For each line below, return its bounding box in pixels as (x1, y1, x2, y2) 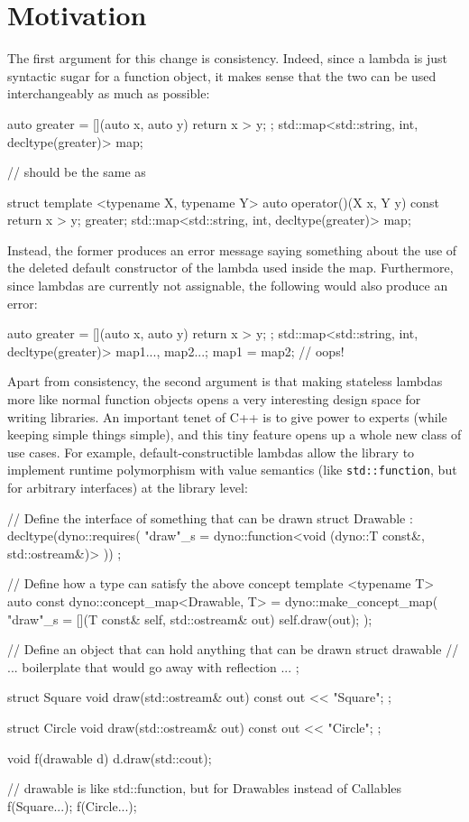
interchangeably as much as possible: (7, 84, 210, 103)
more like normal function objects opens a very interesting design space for (7, 390, 421, 409)
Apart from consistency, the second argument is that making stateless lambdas (7, 372, 443, 391)
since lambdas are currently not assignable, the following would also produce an (7, 276, 448, 295)
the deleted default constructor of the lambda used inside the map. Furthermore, (7, 258, 454, 277)
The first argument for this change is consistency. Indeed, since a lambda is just (7, 49, 447, 68)
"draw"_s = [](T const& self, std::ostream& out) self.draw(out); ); (7, 609, 372, 628)
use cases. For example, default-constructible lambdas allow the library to (7, 442, 415, 461)
